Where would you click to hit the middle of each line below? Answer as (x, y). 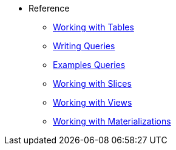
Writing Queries (84, 46)
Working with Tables (93, 27)
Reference (49, 8)
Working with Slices (92, 84)
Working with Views (93, 102)
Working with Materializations (112, 121)
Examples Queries (89, 65)
